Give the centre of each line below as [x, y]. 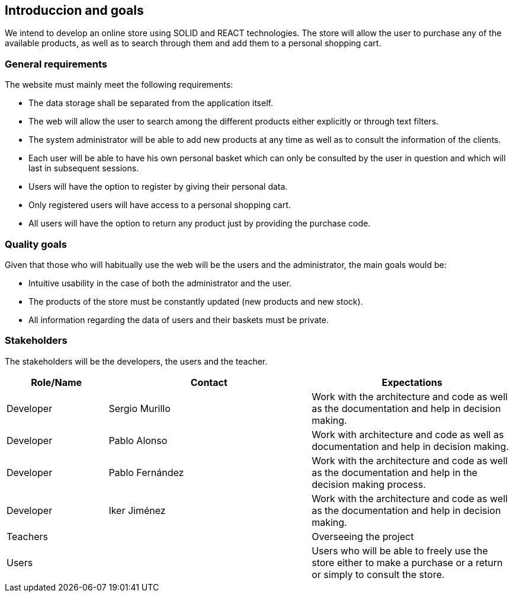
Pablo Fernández [146, 472]
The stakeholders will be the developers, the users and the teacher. [136, 361]
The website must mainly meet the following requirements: [119, 85]
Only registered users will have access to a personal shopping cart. [160, 205]
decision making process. [369, 484]
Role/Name [57, 382]
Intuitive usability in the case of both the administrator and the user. [160, 283]
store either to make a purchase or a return [407, 562]
